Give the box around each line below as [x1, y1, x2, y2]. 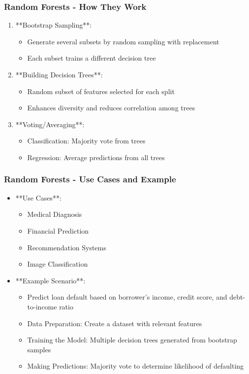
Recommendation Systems [27, 242, 106, 252]
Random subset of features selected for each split [27, 86, 175, 96]
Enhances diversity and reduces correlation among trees [27, 102, 195, 113]
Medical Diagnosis [27, 209, 82, 219]
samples [27, 344, 51, 354]
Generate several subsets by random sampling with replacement [27, 36, 219, 46]
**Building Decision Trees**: [15, 69, 103, 79]
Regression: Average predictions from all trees [27, 152, 165, 162]
